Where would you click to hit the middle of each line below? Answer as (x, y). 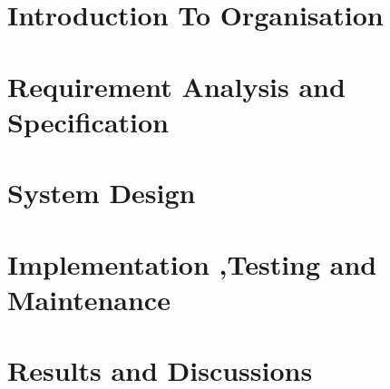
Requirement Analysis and (176, 86)
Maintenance (89, 299)
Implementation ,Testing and (192, 263)
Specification (88, 121)
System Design (102, 193)
